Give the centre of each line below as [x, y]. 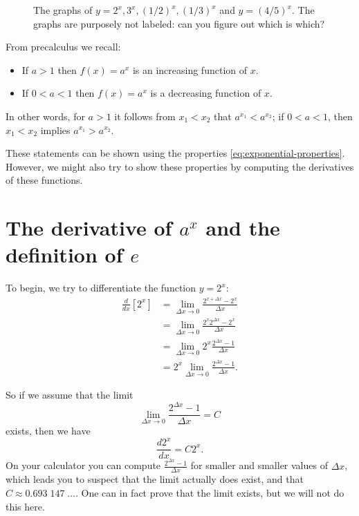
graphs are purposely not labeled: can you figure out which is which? [179, 23]
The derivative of [89, 228]
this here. [25, 506]
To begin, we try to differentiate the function [101, 288]
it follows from [145, 116]
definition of [64, 255]
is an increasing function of [190, 69]
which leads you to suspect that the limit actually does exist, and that [155, 479]
